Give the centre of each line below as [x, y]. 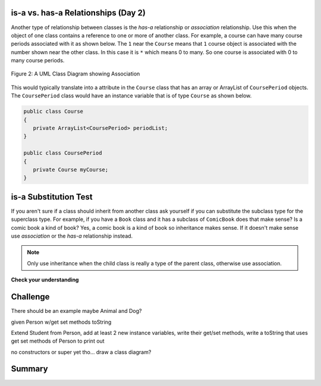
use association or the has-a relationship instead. [72, 236]
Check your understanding [45, 280]
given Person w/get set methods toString [61, 322]
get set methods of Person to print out [58, 341]
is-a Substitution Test [52, 197]
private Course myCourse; [71, 170]
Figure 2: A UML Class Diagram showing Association [75, 74]
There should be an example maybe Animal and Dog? [76, 311]
